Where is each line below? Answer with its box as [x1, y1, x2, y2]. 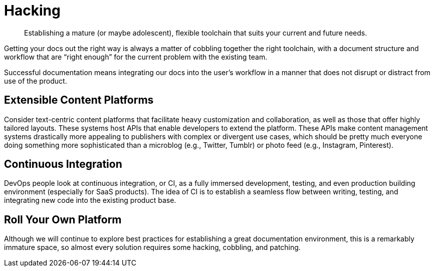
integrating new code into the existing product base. [4, 196, 176, 205]
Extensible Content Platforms [4, 94, 154, 107]
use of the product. [4, 76, 67, 85]
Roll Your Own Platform [4, 213, 122, 226]
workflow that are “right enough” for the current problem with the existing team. [4, 52, 268, 61]
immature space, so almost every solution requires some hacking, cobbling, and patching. [4, 243, 301, 252]
